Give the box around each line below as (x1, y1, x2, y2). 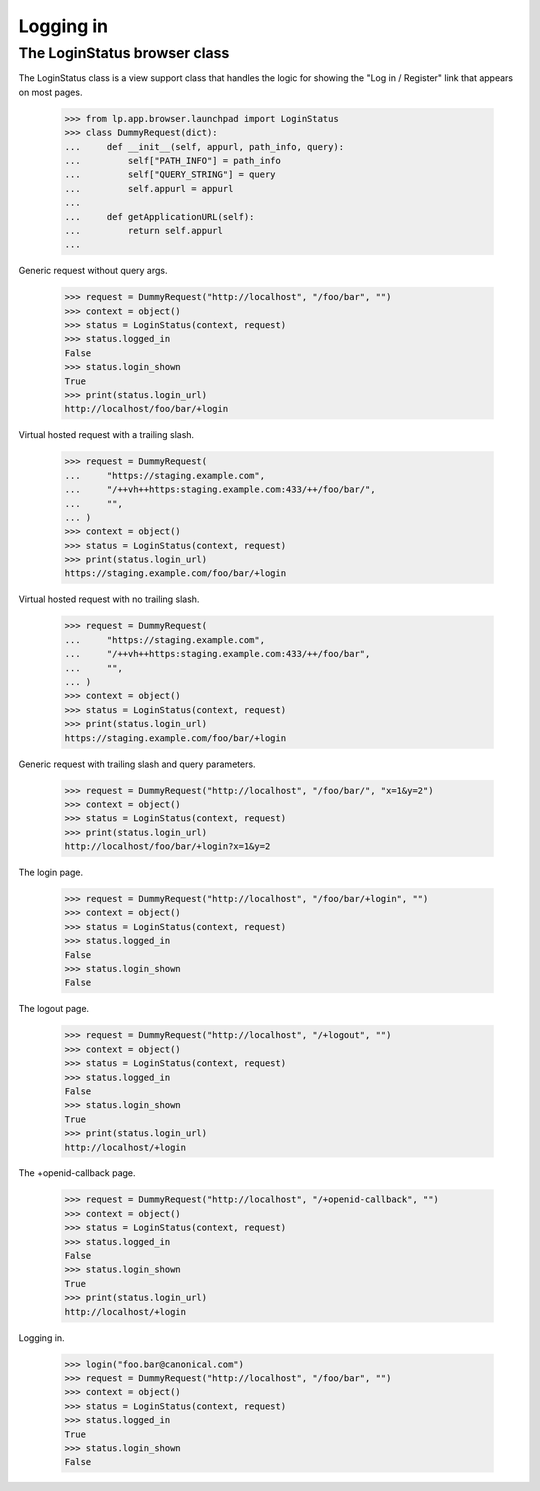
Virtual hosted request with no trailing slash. (18, 593, 200, 605)
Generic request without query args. (18, 265, 169, 277)
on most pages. (18, 86, 83, 98)
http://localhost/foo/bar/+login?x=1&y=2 (64, 841, 271, 852)
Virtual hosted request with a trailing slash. (18, 429, 195, 441)
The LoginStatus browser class (18, 44, 230, 62)
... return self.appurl (64, 225, 224, 236)
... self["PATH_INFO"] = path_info (64, 155, 282, 166)
